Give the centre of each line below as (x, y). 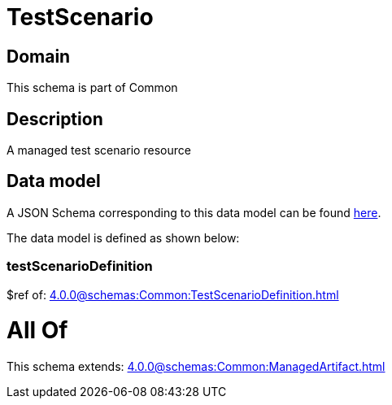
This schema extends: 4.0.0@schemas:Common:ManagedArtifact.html (196, 367)
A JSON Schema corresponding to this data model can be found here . (194, 212)
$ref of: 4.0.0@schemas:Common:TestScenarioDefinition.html (173, 294)
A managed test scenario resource (99, 150)
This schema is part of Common (92, 88)
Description (55, 119)
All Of (37, 331)
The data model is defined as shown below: (123, 237)
